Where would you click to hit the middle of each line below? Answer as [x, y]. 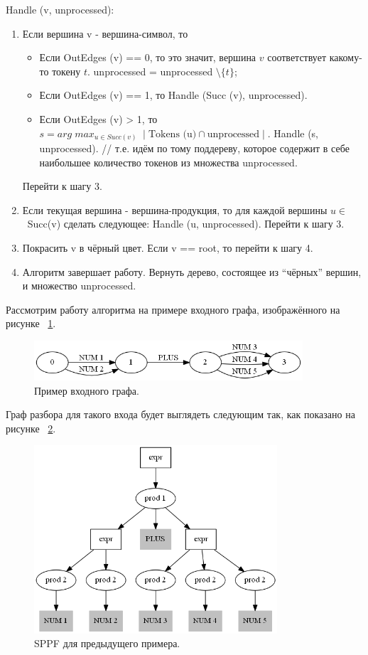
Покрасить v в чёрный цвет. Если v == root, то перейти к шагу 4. [168, 248]
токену [66, 71]
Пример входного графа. [87, 390]
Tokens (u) [172, 134]
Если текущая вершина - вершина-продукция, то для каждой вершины [175, 209]
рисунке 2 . [31, 428]
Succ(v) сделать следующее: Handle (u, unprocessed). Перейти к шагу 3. [186, 224]
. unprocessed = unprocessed [150, 71]
